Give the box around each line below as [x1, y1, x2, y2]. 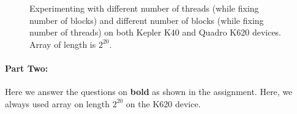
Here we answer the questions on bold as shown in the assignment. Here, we [5, 85, 293, 98]
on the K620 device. [126, 97, 201, 110]
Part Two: [5, 61, 48, 74]
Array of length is [29, 37, 96, 50]
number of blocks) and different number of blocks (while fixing [29, 13, 264, 26]
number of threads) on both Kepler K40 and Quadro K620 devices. [29, 26, 282, 39]
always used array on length [5, 97, 110, 110]
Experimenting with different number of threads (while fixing [29, 2, 259, 14]
